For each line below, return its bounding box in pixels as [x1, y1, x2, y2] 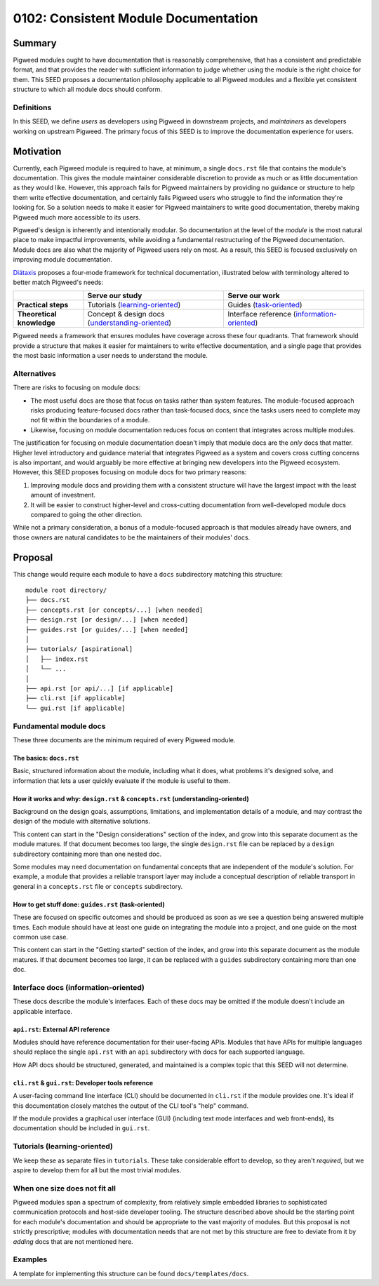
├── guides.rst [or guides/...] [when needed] [25, 625, 189, 634]
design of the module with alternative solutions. [13, 817, 151, 826]
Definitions [13, 102, 52, 112]
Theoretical [17, 309, 57, 319]
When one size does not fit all [13, 1183, 116, 1193]
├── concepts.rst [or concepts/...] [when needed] [25, 605, 204, 614]
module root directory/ [25, 587, 107, 594]
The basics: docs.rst [13, 753, 79, 762]
